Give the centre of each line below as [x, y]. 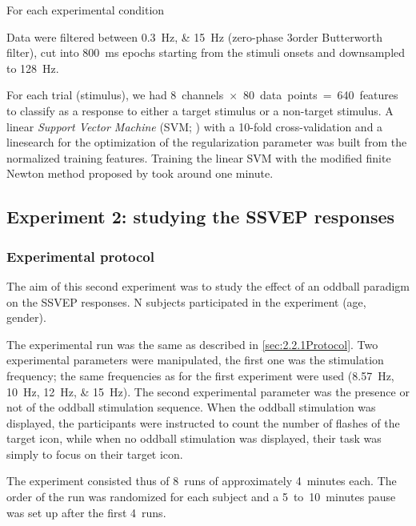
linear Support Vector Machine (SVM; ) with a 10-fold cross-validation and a [195, 126]
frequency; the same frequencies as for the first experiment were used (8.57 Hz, [200, 375]
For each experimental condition [86, 10]
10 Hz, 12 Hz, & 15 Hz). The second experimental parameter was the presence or [208, 391]
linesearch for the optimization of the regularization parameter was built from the [207, 142]
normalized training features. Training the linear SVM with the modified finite [199, 157]
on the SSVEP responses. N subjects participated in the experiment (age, [186, 301]
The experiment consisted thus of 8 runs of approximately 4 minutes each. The [202, 481]
